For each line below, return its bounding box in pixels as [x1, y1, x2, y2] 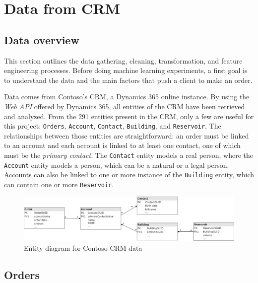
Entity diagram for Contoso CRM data [24, 242, 142, 253]
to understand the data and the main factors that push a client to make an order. [4, 74, 253, 85]
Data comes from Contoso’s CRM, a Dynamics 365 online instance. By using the [4, 91, 250, 102]
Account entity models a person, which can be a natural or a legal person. [4, 159, 229, 170]
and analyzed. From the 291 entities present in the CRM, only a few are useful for [4, 111, 254, 121]
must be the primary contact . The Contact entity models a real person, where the [4, 149, 254, 160]
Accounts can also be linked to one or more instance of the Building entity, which [4, 169, 254, 180]
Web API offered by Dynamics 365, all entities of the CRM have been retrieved [4, 101, 245, 111]
